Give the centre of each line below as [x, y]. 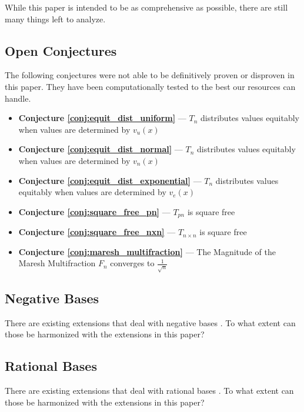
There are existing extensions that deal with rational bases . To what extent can [149, 390]
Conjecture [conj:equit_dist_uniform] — [102, 118]
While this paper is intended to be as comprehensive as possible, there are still [146, 7]
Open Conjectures [61, 50]
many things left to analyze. [55, 19]
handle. [18, 98]
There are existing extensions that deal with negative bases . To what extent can [150, 322]
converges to [132, 263]
